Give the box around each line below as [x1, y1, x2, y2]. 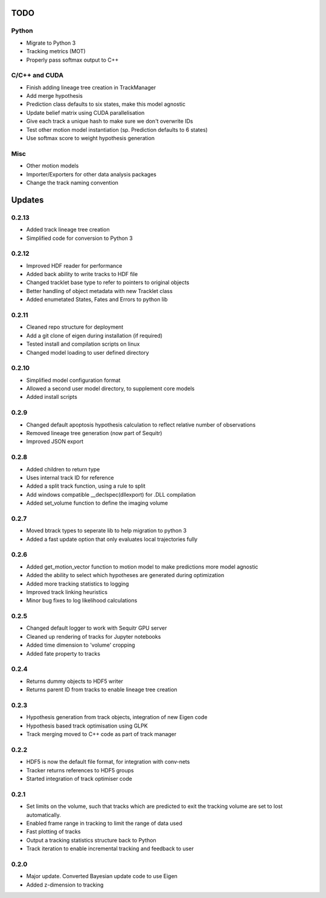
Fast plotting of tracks [26, 828, 81, 835]
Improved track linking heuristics [26, 588, 108, 595]
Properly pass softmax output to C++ [26, 56, 119, 63]
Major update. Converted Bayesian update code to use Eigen [26, 873, 178, 880]
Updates [11, 195, 44, 205]
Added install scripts [26, 393, 78, 401]
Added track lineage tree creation [26, 226, 110, 233]
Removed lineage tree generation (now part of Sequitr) [26, 429, 162, 436]
